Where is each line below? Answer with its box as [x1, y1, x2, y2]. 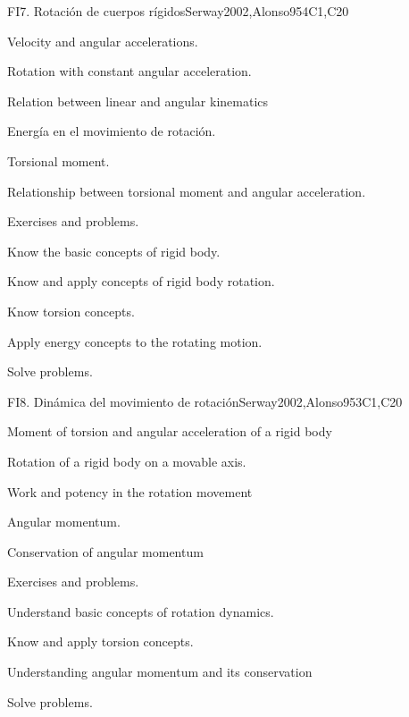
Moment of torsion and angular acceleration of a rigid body [7, 422, 332, 441]
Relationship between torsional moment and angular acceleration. [7, 181, 366, 200]
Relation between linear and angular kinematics [7, 91, 269, 110]
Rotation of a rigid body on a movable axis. [7, 451, 246, 470]
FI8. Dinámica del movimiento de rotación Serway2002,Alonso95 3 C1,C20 [7, 392, 403, 410]
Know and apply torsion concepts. [7, 632, 194, 651]
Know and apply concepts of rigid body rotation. [7, 272, 275, 291]
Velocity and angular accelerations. [7, 31, 198, 50]
